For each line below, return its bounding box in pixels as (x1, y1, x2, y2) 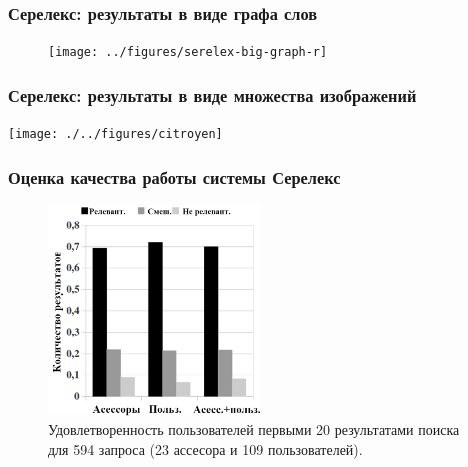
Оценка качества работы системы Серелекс (8, 164, 341, 189)
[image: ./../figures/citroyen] (8, 127, 223, 142)
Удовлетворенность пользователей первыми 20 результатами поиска (48, 419, 460, 440)
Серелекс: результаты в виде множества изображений (8, 82, 417, 107)
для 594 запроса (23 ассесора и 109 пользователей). (48, 439, 363, 460)
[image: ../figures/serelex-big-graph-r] (48, 45, 328, 60)
